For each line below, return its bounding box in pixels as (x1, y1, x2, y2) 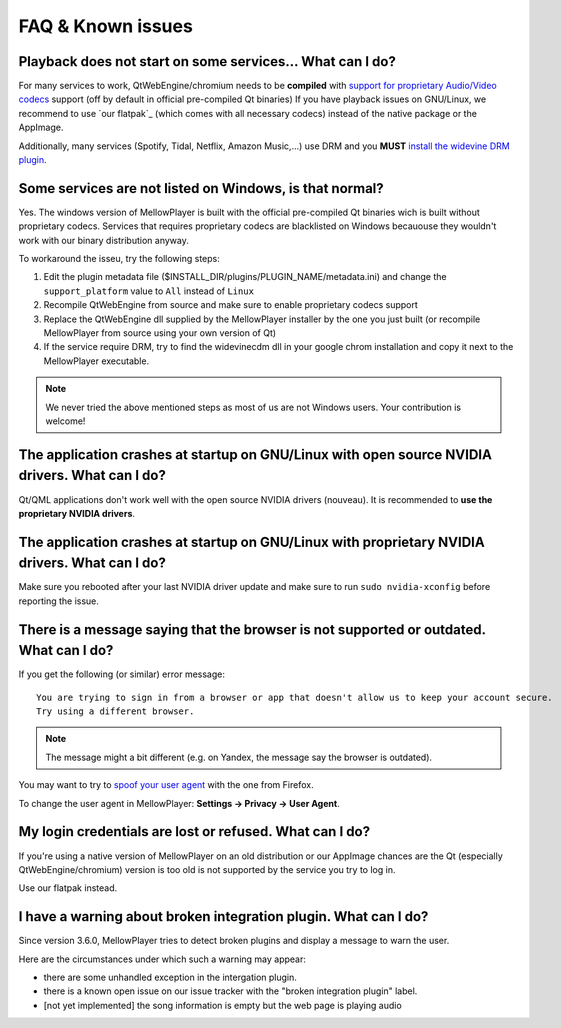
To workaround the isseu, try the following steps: (18, 253, 220, 265)
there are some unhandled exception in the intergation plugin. (43, 971, 297, 983)
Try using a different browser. (36, 706, 195, 717)
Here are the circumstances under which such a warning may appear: (18, 953, 307, 965)
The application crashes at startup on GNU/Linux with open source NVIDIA (18, 446, 492, 463)
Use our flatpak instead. (18, 882, 118, 894)
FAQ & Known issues (18, 15, 194, 37)
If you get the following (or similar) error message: (18, 668, 225, 680)
